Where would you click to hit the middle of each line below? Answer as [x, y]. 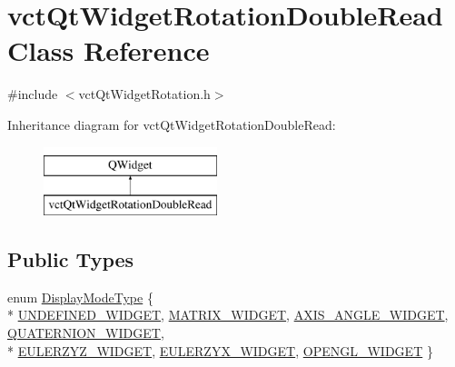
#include [33, 94]
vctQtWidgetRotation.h [144, 94]
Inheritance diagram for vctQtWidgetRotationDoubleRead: [172, 124]
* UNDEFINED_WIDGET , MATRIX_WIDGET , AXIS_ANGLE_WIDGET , [228, 315]
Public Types [71, 259]
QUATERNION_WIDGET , [86, 333]
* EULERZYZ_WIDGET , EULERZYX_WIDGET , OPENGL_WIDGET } [220, 350]
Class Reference [109, 50]
